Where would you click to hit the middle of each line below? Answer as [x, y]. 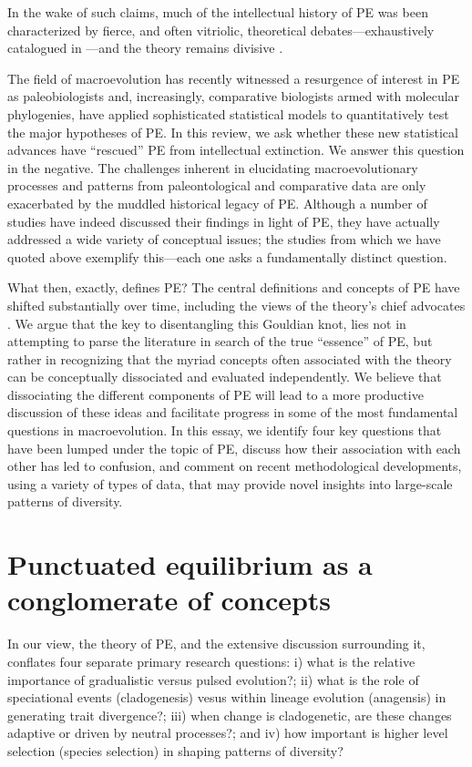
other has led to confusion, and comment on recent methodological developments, [235, 466]
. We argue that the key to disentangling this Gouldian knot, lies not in [207, 323]
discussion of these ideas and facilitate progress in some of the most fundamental [233, 412]
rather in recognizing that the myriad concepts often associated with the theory [230, 358]
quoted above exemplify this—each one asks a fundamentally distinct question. [227, 256]
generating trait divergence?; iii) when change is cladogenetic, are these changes [230, 715]
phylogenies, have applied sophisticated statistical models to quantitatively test [228, 113]
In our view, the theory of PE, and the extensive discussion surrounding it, [216, 644]
